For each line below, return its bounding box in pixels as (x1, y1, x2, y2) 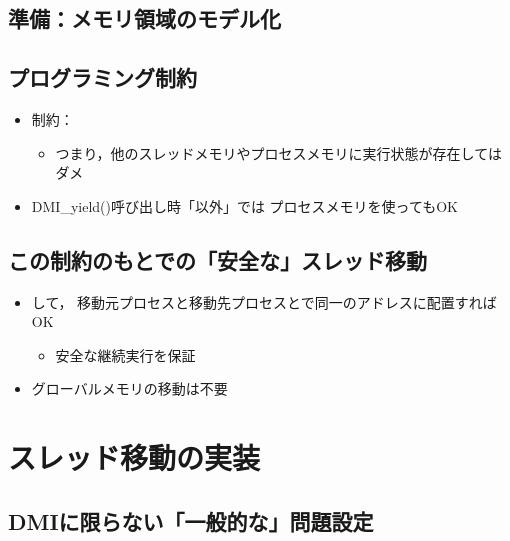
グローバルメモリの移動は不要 (31, 378, 228, 399)
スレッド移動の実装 (8, 437, 261, 478)
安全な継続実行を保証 (55, 344, 196, 365)
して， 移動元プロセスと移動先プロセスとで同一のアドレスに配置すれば (31, 291, 497, 312)
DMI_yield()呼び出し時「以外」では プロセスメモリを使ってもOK (31, 195, 458, 216)
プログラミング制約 (8, 62, 197, 93)
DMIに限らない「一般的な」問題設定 (8, 505, 374, 536)
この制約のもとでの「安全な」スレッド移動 (8, 244, 427, 275)
